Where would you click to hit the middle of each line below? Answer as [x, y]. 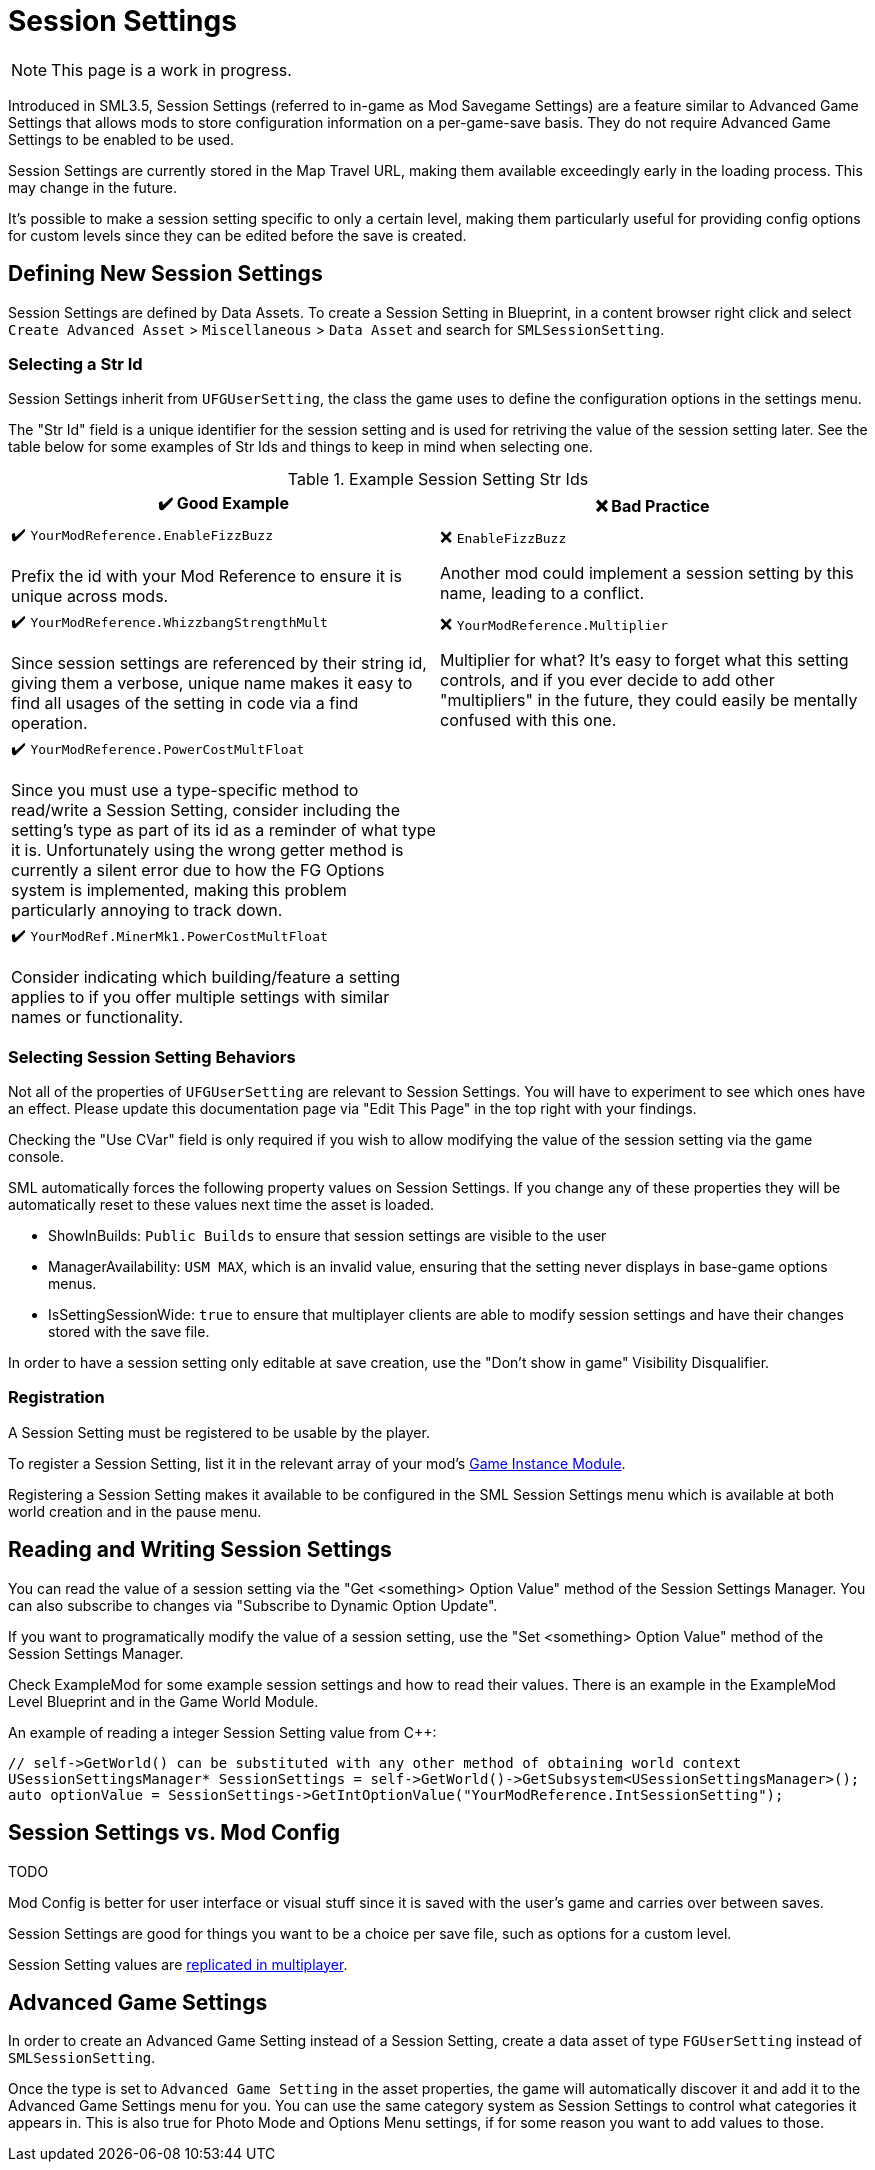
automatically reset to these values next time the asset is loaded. [221, 1205]
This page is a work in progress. [171, 69]
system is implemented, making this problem [179, 890]
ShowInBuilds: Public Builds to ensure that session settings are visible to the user [327, 1236]
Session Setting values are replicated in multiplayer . [178, 1964]
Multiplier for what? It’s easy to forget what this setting [644, 659]
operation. [49, 723]
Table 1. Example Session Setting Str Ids [438, 479]
